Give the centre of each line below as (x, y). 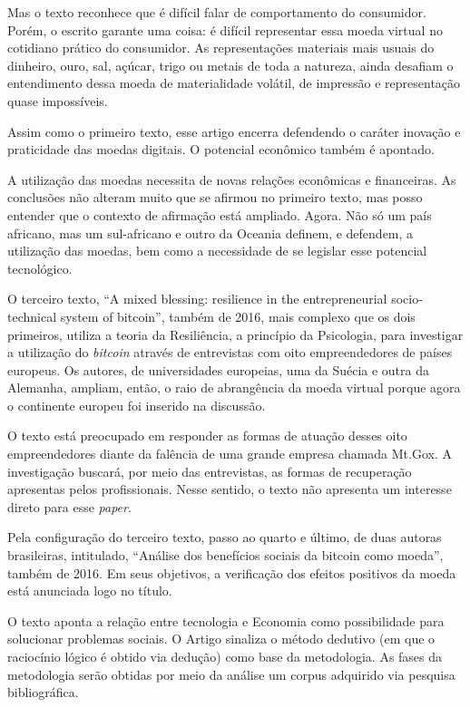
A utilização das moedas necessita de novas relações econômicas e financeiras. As (232, 179)
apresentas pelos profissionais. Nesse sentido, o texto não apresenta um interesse (230, 489)
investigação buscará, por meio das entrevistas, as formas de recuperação (210, 471)
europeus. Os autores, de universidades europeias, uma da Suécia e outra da (218, 369)
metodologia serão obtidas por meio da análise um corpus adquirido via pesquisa (231, 674)
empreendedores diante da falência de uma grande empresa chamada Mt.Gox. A (230, 454)
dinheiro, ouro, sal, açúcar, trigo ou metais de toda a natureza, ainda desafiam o (230, 65)
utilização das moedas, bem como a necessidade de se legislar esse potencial (217, 251)
